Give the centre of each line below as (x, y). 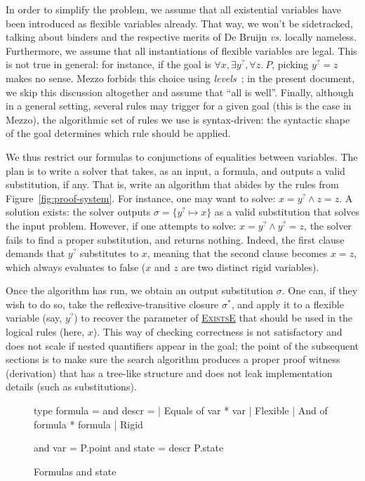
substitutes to (109, 253)
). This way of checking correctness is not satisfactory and (218, 332)
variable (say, (34, 318)
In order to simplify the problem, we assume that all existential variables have (174, 9)
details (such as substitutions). (71, 387)
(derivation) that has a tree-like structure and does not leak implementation (169, 373)
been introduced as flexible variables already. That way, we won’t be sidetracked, (179, 23)
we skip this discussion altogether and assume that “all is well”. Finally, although (180, 92)
